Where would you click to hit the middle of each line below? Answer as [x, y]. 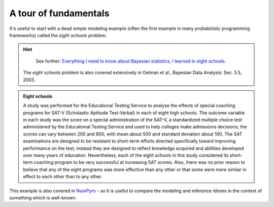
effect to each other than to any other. [63, 177]
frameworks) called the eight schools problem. [58, 35]
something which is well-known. [43, 197]
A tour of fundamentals [59, 13]
